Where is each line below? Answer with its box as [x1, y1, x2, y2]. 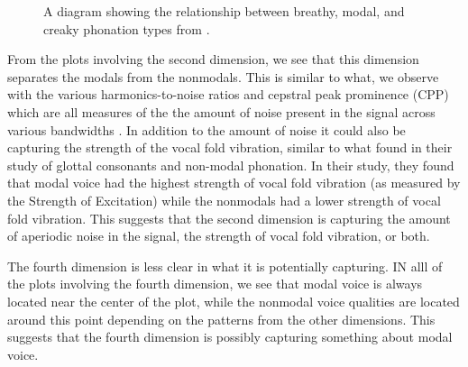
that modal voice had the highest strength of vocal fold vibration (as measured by [7, 173, 461, 192]
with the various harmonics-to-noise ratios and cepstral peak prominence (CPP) [7, 85, 449, 104]
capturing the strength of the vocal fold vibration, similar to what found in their [7, 138, 453, 157]
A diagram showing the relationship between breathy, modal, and [43, 2, 405, 20]
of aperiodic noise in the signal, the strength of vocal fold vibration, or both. [7, 226, 430, 245]
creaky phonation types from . [43, 19, 210, 38]
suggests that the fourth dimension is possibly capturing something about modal [7, 327, 453, 346]
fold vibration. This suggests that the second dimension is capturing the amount [7, 208, 451, 227]
